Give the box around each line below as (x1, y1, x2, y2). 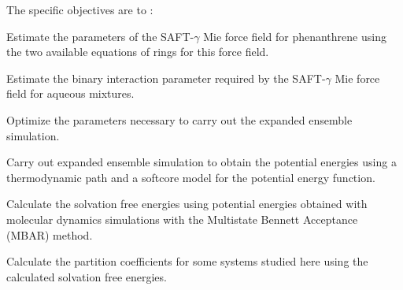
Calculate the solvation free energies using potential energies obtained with (6, 195, 368, 212)
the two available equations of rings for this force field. (6, 43, 269, 60)
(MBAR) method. (6, 226, 93, 243)
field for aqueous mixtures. (6, 85, 135, 102)
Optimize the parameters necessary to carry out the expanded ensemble (6, 111, 353, 128)
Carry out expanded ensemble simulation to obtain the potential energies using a (6, 154, 397, 170)
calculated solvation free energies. (6, 268, 167, 284)
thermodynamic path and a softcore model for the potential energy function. (6, 169, 375, 185)
